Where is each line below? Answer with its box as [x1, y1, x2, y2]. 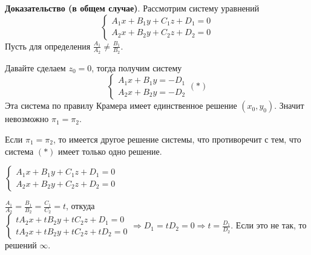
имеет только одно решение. [58, 144, 162, 157]
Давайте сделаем [5, 61, 66, 74]
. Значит [274, 99, 304, 112]
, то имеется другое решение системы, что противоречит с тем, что [53, 133, 301, 146]
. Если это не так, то [231, 219, 307, 231]
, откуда [65, 199, 95, 212]
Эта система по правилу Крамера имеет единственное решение [5, 99, 237, 112]
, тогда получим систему [91, 61, 182, 74]
